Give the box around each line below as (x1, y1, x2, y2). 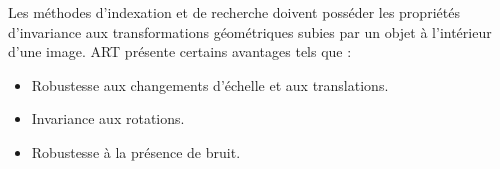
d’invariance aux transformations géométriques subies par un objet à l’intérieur (8, 21, 492, 42)
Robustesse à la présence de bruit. (31, 141, 241, 162)
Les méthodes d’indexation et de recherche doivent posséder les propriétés (8, 2, 460, 22)
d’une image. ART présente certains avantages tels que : (8, 41, 352, 62)
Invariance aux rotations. (31, 108, 185, 129)
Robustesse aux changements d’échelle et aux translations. (31, 74, 389, 95)
